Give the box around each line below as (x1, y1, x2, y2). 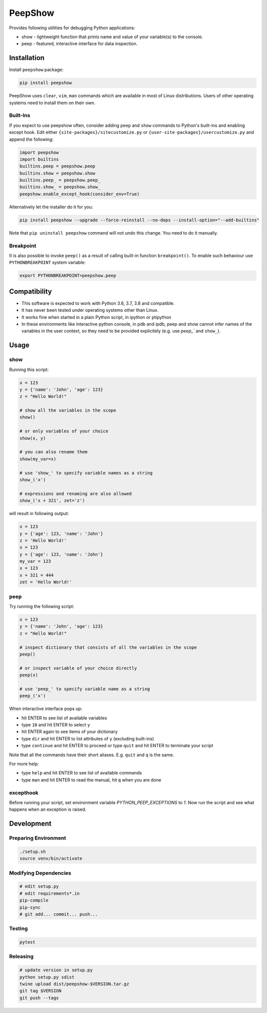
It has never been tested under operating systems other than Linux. (21, 307, 159, 313)
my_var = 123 (19, 558, 51, 564)
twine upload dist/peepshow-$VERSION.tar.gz (19, 981, 130, 987)
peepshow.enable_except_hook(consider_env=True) (19, 191, 140, 197)
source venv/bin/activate (19, 856, 83, 861)
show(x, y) (19, 435, 46, 441)
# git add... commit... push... (19, 911, 98, 917)
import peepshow (19, 149, 59, 155)
